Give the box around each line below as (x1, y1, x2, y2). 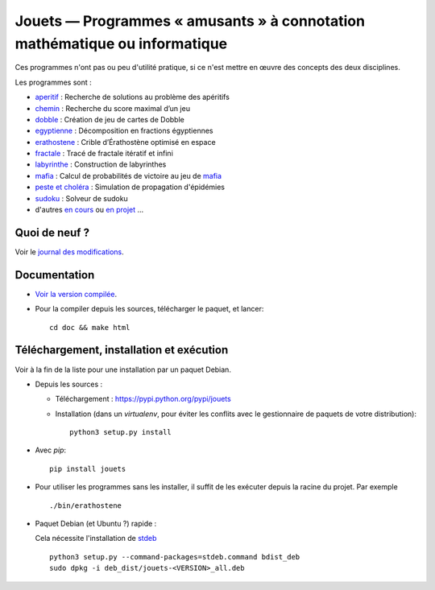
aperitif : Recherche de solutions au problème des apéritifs (35, 93, 230, 102)
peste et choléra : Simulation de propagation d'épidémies (35, 182, 226, 192)
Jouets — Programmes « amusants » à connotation (14, 12, 366, 30)
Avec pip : (35, 445, 67, 455)
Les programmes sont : (14, 77, 92, 87)
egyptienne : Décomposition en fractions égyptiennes (35, 126, 213, 136)
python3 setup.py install (69, 427, 172, 437)
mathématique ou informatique (14, 35, 228, 52)
